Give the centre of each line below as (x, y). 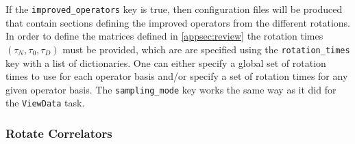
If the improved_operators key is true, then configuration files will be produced (174, 9)
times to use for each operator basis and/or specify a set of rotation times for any (177, 76)
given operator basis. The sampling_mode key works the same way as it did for (171, 89)
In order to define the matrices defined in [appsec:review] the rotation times (164, 36)
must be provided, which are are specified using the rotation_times (206, 49)
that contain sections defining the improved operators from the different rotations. (178, 22)
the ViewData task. (45, 103)
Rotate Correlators (59, 133)
